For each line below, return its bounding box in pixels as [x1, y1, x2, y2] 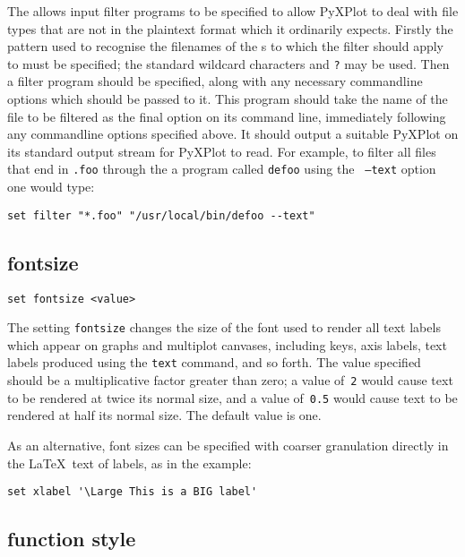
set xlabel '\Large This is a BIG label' [7, 485, 258, 499]
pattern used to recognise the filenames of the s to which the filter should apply [7, 37, 443, 56]
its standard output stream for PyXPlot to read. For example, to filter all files [7, 141, 436, 160]
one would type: [7, 177, 95, 196]
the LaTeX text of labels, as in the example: [7, 453, 252, 472]
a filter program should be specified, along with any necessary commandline [7, 72, 423, 90]
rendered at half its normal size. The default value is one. [7, 406, 322, 424]
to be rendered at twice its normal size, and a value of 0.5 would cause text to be [7, 388, 458, 407]
